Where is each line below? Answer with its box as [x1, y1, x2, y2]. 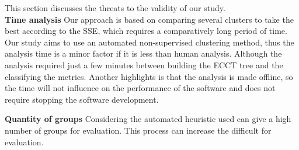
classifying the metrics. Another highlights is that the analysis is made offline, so [5, 70, 293, 82]
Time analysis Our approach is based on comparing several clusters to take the [5, 13, 294, 25]
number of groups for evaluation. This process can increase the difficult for [5, 124, 272, 136]
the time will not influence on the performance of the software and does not [5, 82, 276, 94]
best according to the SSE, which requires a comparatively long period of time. [5, 25, 287, 37]
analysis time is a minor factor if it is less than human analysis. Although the [5, 47, 282, 60]
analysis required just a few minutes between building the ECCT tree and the [5, 58, 283, 71]
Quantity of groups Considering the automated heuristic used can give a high [5, 113, 291, 125]
